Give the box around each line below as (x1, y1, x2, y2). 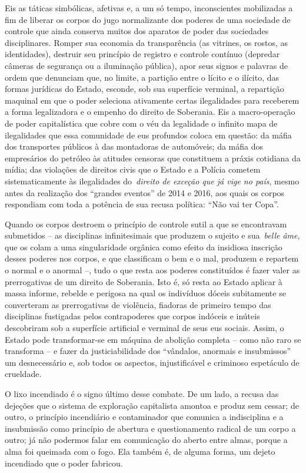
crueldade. (5, 368, 42, 380)
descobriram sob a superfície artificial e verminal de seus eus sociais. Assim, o (5, 322, 284, 334)
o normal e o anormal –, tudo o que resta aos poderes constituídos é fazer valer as (5, 264, 300, 276)
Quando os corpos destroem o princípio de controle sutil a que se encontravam (5, 217, 287, 230)
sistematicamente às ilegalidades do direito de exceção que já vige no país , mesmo (5, 174, 300, 187)
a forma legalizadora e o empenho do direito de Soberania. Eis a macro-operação (5, 105, 295, 118)
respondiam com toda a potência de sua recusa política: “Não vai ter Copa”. (5, 198, 279, 210)
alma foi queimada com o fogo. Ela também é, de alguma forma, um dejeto (5, 445, 275, 457)
